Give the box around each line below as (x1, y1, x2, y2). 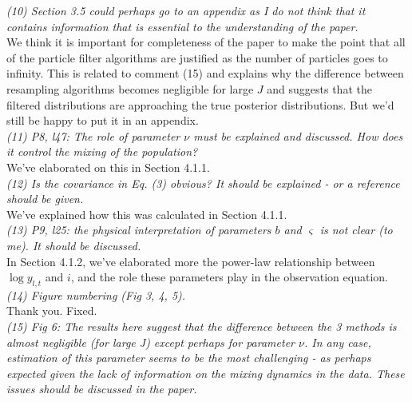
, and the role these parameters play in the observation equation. (70, 269, 388, 285)
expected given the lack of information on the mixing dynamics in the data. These (6, 364, 405, 381)
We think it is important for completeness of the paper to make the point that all (6, 34, 406, 50)
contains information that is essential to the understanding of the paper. (6, 18, 359, 34)
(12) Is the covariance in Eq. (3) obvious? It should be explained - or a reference (6, 174, 400, 191)
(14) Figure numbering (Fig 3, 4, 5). (6, 286, 186, 303)
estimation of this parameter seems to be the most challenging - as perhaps (6, 349, 371, 366)
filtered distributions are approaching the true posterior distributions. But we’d (6, 96, 394, 113)
